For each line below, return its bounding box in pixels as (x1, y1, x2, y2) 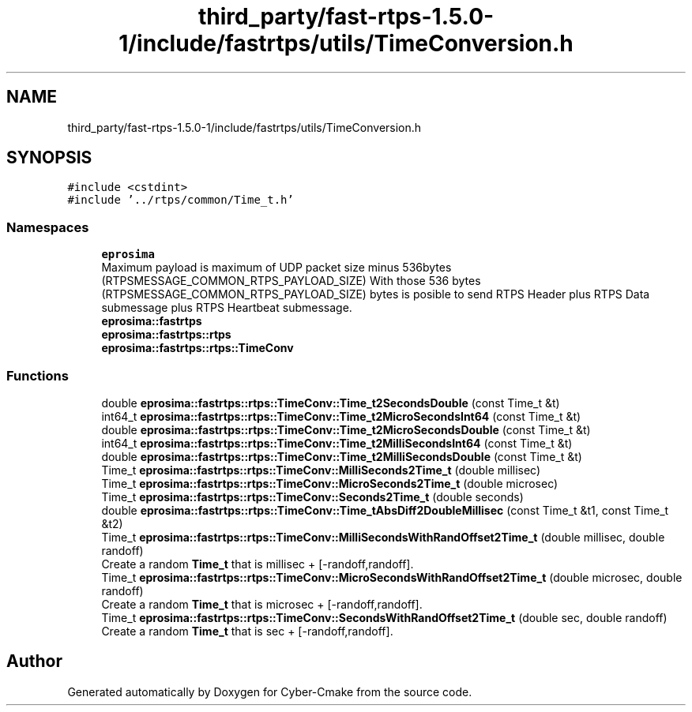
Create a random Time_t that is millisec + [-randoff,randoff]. (101, 556, 414, 571)
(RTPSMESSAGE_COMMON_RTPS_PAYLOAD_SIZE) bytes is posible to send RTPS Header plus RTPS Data (101, 287, 650, 302)
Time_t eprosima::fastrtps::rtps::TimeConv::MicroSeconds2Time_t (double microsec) (101, 476, 558, 490)
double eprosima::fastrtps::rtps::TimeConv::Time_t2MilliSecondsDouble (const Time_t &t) (101, 449, 582, 463)
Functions (6, 367, 69, 384)
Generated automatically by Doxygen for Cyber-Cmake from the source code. (67, 684, 472, 699)
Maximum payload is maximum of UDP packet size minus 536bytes (101, 260, 452, 275)
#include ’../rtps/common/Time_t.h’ (67, 193, 294, 207)
